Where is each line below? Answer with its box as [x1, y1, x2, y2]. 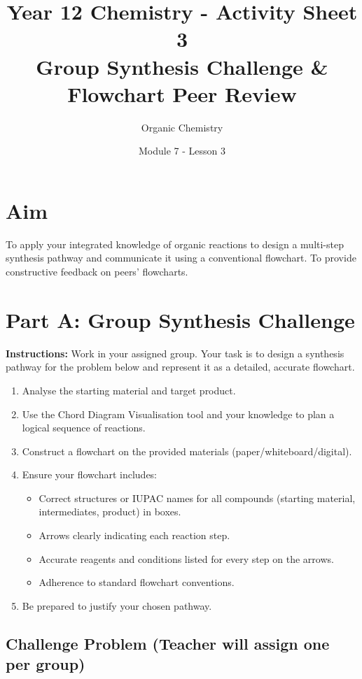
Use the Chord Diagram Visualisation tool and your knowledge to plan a [22, 406, 335, 421]
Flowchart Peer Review [67, 79, 297, 108]
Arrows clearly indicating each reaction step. [39, 528, 230, 543]
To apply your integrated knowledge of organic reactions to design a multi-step [6, 236, 344, 251]
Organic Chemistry [141, 120, 223, 134]
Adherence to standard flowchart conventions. [39, 575, 235, 589]
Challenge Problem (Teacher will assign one [6, 632, 330, 654]
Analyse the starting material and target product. [22, 383, 236, 397]
